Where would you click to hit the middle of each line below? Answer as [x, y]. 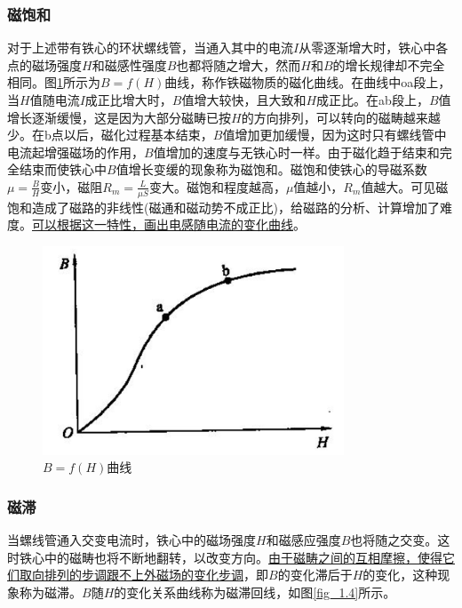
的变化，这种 [400, 575]
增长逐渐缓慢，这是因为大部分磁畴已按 [119, 117]
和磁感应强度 [303, 539]
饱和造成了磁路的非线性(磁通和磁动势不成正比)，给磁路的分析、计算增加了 [223, 207]
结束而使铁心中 [63, 169]
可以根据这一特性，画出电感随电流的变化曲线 [163, 224]
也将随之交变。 [394, 539]
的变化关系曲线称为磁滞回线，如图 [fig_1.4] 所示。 [255, 592]
